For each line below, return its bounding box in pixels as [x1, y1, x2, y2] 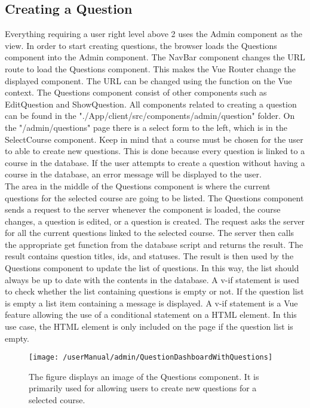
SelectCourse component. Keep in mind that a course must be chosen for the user [5, 133, 303, 145]
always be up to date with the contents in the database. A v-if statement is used [5, 273, 299, 286]
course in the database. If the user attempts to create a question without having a [5, 156, 305, 168]
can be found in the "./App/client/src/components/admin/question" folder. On [5, 109, 295, 122]
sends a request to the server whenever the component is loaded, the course [5, 203, 281, 216]
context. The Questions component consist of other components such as [5, 86, 267, 99]
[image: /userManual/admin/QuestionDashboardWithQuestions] [29, 353, 273, 362]
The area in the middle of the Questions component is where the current [5, 179, 271, 192]
